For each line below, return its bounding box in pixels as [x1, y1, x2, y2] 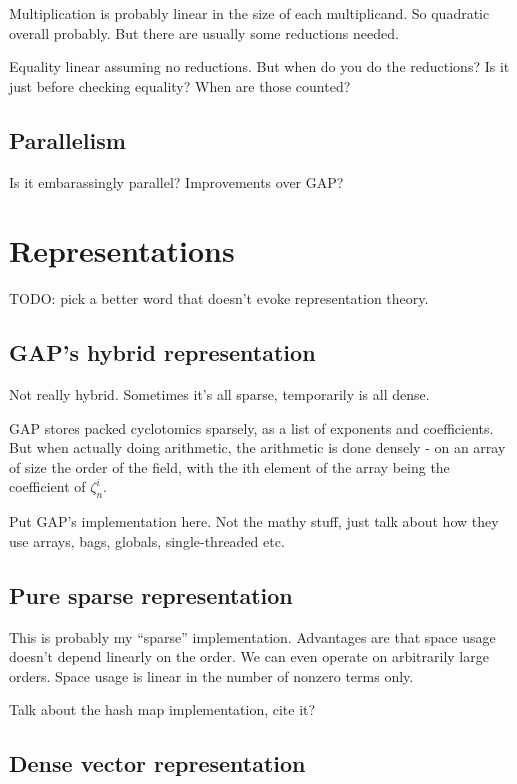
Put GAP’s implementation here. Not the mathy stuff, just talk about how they [9, 511, 499, 532]
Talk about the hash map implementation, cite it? [9, 699, 316, 720]
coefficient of [9, 476, 86, 497]
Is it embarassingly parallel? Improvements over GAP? [9, 171, 344, 192]
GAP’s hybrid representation [9, 337, 316, 368]
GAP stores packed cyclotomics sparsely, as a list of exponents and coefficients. [9, 417, 494, 438]
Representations [9, 230, 235, 271]
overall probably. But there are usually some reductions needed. [9, 22, 399, 43]
